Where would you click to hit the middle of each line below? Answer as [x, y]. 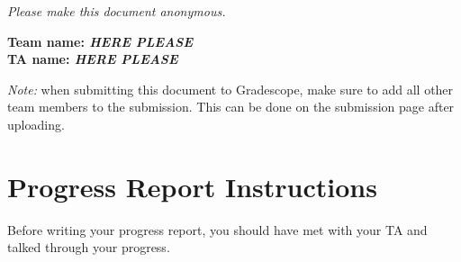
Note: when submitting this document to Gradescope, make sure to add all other [230, 89]
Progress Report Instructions [192, 186]
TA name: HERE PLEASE [93, 59]
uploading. [36, 124]
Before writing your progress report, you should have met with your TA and [217, 229]
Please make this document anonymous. [117, 11]
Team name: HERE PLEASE [100, 41]
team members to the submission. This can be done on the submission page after [231, 107]
